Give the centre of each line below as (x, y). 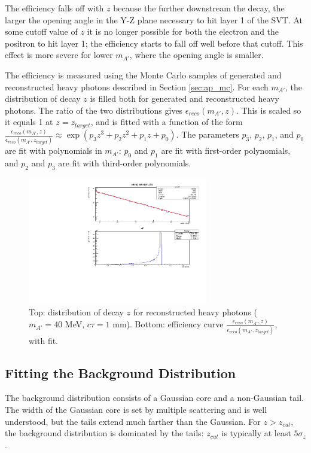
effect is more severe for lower (59, 55)
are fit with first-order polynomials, (226, 151)
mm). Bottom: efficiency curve (168, 324)
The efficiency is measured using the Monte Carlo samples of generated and (143, 75)
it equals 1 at (29, 122)
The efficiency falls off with (54, 8)
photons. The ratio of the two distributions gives (94, 110)
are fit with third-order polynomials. (125, 163)
